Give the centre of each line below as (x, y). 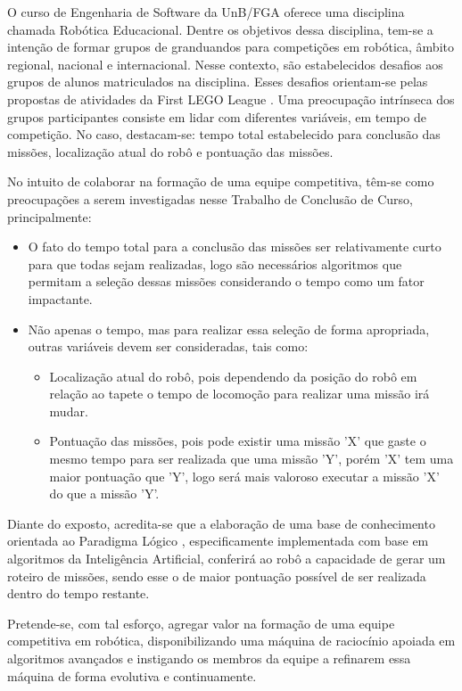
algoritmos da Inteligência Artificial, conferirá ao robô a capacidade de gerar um (227, 559)
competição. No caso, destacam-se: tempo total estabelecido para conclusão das (224, 134)
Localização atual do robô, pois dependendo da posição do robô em (233, 376)
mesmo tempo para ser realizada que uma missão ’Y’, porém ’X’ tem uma (252, 459)
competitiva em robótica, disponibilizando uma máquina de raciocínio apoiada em (231, 641)
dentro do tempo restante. (78, 593)
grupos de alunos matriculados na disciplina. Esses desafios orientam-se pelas (218, 82)
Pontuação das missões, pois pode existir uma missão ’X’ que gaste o (238, 441)
